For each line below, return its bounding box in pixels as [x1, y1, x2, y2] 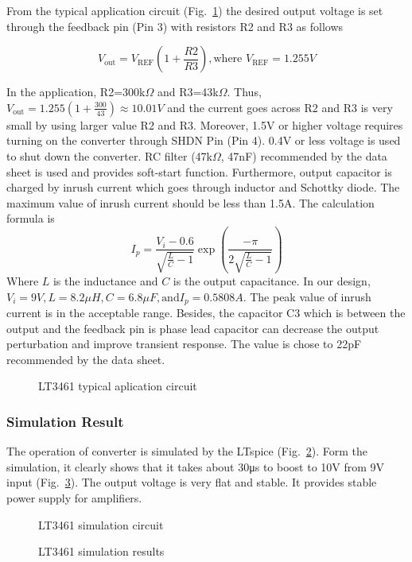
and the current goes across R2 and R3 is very [167, 99, 393, 115]
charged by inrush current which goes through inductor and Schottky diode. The [6, 179, 400, 196]
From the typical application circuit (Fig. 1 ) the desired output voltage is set [6, 2, 383, 18]
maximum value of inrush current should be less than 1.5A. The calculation [6, 194, 375, 211]
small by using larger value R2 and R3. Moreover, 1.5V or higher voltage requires [6, 116, 403, 133]
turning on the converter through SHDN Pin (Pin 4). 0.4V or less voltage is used [6, 132, 401, 149]
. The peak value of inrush [243, 288, 371, 304]
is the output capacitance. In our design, [173, 272, 371, 289]
